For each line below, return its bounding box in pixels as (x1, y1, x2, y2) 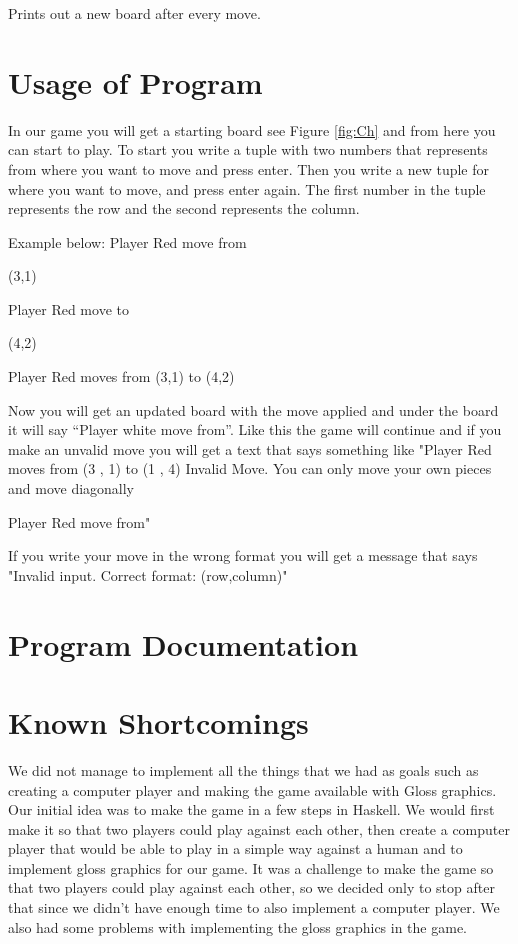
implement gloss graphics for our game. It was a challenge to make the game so (8, 857, 494, 878)
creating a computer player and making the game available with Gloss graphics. (8, 779, 497, 800)
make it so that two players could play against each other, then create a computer (8, 818, 510, 839)
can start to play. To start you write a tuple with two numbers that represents (8, 139, 488, 160)
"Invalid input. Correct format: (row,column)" (8, 564, 288, 585)
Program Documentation (8, 623, 359, 664)
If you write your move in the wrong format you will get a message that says (8, 545, 478, 566)
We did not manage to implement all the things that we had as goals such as (8, 759, 479, 780)
